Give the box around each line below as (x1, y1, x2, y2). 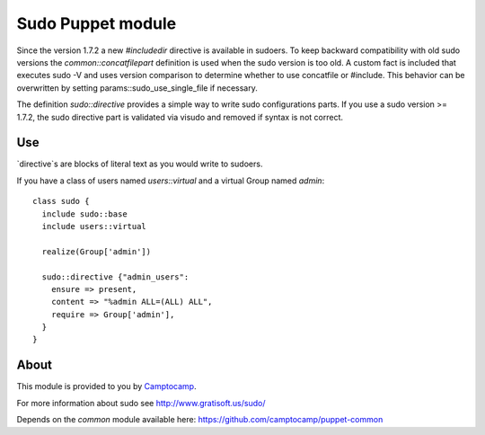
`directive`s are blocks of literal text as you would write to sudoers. (16, 158, 263, 170)
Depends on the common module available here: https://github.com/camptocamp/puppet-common (16, 414, 384, 425)
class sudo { (32, 196, 90, 207)
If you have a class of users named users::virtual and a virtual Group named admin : (16, 175, 325, 186)
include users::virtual (41, 221, 147, 231)
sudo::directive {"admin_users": (41, 271, 190, 282)
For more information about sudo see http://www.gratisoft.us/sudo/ (16, 397, 266, 408)
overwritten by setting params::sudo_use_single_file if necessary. (16, 82, 258, 93)
